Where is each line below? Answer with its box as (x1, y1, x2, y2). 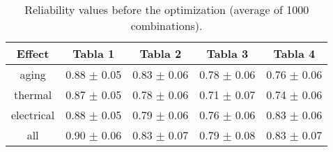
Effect (16, 45, 49, 61)
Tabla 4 (273, 45, 316, 61)
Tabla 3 (206, 45, 249, 61)
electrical (11, 107, 55, 123)
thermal (13, 86, 52, 102)
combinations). (130, 17, 203, 33)
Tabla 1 (72, 45, 115, 61)
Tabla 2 (139, 45, 182, 61)
